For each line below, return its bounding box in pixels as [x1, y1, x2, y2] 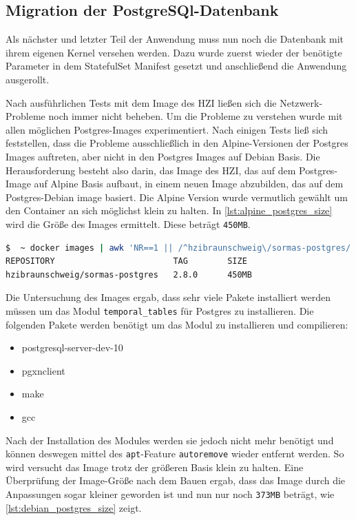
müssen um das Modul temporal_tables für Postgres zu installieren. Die [6, 303, 314, 318]
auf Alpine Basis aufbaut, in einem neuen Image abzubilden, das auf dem [34, 176, 344, 191]
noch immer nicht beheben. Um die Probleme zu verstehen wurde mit [48, 109, 343, 123]
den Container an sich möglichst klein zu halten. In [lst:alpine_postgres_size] [6, 203, 333, 218]
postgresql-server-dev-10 [21, 340, 123, 355]
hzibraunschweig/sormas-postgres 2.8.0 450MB [6, 269, 252, 280]
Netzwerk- [280, 95, 323, 110]
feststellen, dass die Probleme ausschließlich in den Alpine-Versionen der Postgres [6, 136, 348, 150]
